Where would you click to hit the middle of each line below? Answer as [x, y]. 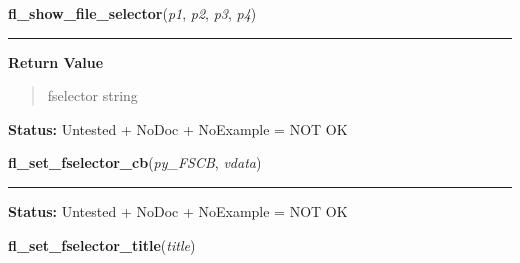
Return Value [56, 61]
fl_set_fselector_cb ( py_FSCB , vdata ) [135, 162]
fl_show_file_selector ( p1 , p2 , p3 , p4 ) [132, 13]
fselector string [92, 95]
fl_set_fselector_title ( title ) [102, 244]
